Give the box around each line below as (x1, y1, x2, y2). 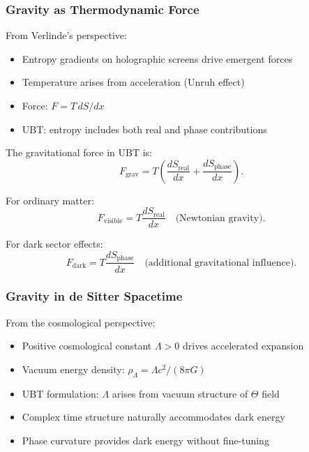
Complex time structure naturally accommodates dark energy (22, 409, 285, 424)
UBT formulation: (22, 386, 99, 400)
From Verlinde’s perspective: (6, 28, 127, 43)
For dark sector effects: (6, 236, 103, 251)
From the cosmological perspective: (6, 315, 156, 329)
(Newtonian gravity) (175, 213, 263, 223)
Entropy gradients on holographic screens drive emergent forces (22, 51, 293, 66)
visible (103, 218, 123, 225)
